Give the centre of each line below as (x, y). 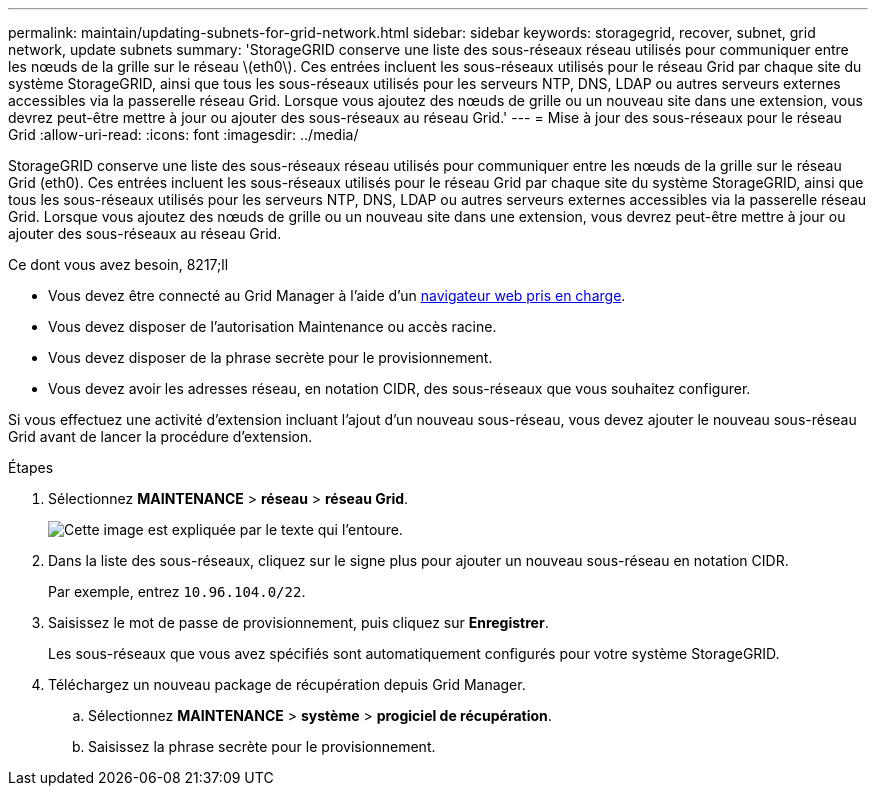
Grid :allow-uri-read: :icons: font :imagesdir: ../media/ (183, 134)
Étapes (31, 467)
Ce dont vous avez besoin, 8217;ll (118, 264)
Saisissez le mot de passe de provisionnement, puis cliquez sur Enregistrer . (298, 622)
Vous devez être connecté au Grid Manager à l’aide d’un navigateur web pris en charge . (337, 295)
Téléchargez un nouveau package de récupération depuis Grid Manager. (287, 684)
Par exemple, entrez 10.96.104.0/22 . (177, 591)
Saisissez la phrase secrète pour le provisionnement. (262, 746)
